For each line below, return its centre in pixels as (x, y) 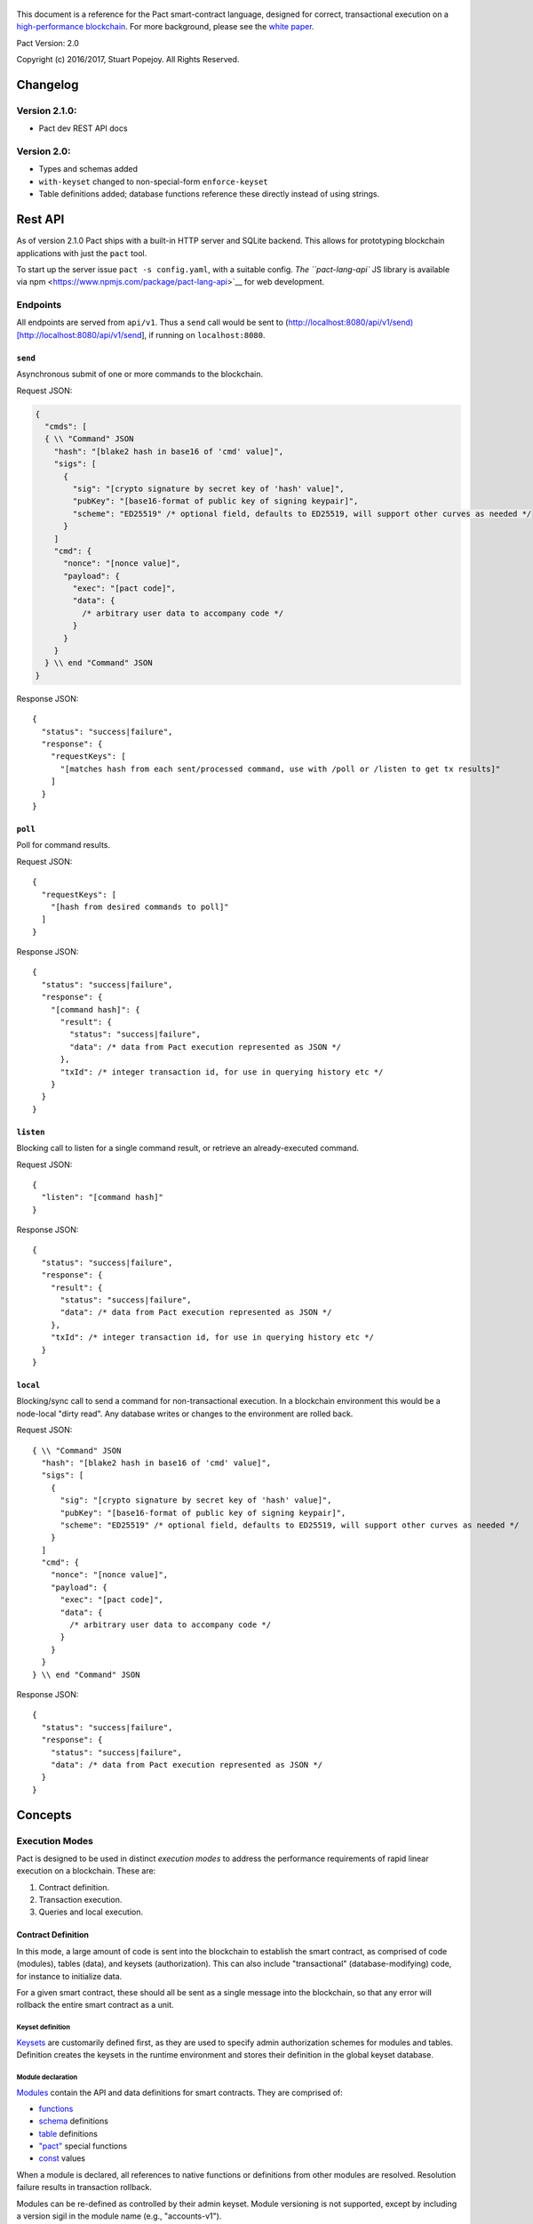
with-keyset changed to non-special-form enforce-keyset (153, 181)
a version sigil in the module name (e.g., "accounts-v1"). (119, 2216)
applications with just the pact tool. (82, 253)
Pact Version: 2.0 (48, 43)
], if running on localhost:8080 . (203, 334)
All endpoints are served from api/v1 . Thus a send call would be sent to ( (152, 322)
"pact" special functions (83, 2146)
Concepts (44, 1815)
